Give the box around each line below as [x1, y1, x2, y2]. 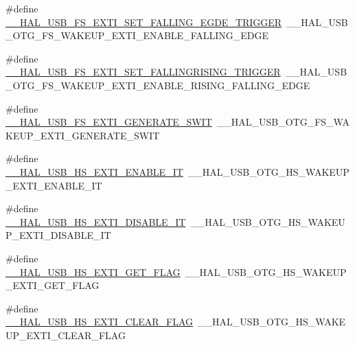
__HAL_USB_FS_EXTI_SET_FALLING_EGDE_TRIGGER [5, 14, 282, 29]
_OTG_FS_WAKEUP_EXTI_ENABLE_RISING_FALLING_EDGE [5, 78, 310, 92]
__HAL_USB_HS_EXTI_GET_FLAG [5, 264, 181, 279]
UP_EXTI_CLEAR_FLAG [5, 327, 126, 342]
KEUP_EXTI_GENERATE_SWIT [5, 128, 160, 142]
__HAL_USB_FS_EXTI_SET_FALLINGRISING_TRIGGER [5, 65, 281, 79]
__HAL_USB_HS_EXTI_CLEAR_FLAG [5, 314, 194, 329]
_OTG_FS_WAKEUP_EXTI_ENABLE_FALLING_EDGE [5, 28, 269, 43]
